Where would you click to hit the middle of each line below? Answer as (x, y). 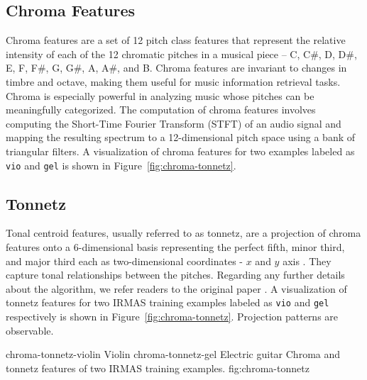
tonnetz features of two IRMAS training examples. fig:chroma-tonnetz (158, 368)
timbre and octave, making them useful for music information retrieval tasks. (173, 81)
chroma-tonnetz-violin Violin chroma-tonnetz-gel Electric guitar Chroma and (173, 354)
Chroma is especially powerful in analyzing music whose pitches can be (160, 95)
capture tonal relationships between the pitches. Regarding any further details (175, 275)
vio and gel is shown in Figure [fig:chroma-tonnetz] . (121, 165)
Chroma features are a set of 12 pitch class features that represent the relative (176, 40)
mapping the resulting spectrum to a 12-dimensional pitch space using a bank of (181, 137)
